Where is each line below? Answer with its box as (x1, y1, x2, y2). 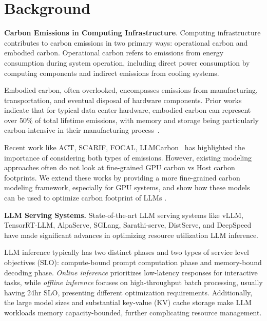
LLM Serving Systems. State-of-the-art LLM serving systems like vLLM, (4, 209, 244, 220)
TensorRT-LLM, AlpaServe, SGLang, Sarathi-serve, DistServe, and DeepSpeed (4, 219, 252, 230)
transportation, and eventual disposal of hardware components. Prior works (4, 94, 242, 105)
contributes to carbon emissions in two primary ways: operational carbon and (4, 37, 248, 48)
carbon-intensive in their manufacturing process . (4, 125, 160, 135)
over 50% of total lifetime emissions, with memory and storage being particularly (4, 114, 259, 125)
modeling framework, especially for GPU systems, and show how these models (4, 182, 250, 193)
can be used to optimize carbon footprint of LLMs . (4, 192, 167, 203)
